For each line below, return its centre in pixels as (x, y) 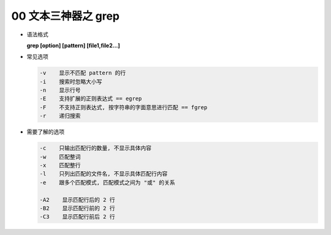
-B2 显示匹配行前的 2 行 (77, 208)
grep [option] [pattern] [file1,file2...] (74, 45)
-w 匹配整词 (60, 157)
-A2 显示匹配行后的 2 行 (77, 200)
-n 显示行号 (60, 90)
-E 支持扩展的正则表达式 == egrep (91, 99)
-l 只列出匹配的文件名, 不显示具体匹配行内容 (104, 174)
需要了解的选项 (45, 132)
